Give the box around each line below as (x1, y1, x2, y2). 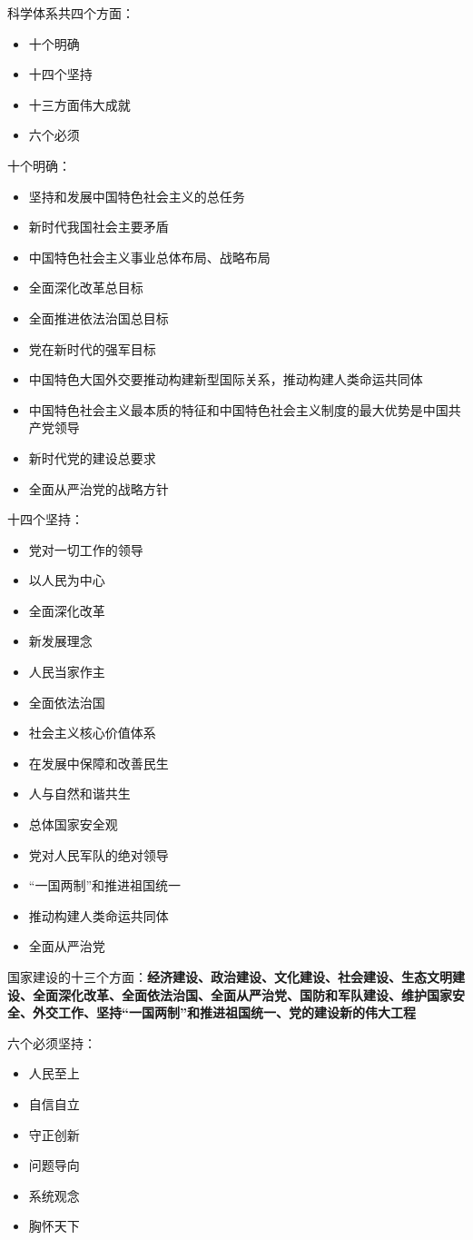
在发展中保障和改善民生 (28, 753, 169, 772)
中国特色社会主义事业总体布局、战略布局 (28, 247, 271, 266)
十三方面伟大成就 (28, 94, 131, 114)
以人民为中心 (28, 570, 105, 590)
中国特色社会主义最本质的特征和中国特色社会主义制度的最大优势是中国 (28, 400, 448, 419)
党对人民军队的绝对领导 (28, 845, 169, 864)
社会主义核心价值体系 (28, 723, 156, 742)
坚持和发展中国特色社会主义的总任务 (28, 186, 245, 205)
